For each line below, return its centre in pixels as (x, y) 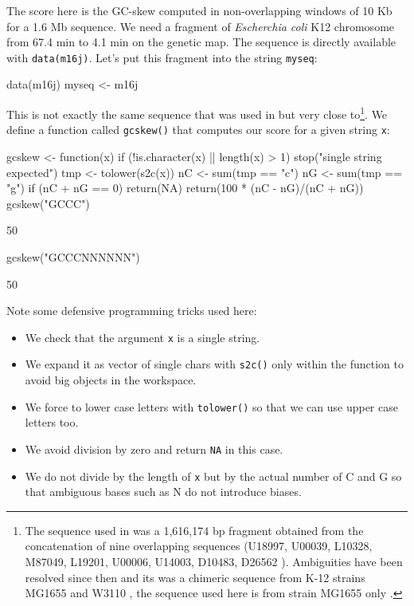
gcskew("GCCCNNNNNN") (73, 256)
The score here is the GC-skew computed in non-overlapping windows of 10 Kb (199, 10)
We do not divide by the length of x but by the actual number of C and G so (213, 476)
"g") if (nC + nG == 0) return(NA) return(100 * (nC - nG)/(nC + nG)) (185, 188)
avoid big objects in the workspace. (111, 380)
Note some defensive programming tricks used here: (132, 311)
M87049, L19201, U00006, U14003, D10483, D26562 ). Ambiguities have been (214, 561)
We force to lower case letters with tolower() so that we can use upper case (211, 406)
